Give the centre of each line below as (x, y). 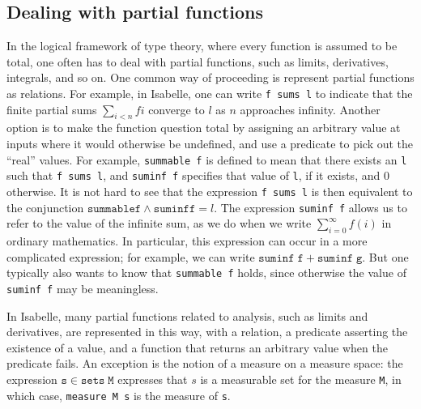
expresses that (153, 379)
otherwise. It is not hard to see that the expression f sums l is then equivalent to (210, 191)
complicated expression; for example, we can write (131, 256)
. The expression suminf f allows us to (310, 207)
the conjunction (45, 207)
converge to (176, 109)
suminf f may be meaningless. (83, 288)
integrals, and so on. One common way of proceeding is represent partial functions (210, 77)
